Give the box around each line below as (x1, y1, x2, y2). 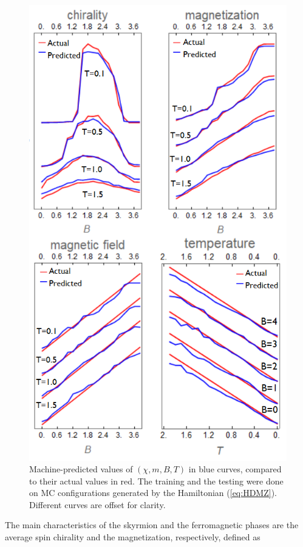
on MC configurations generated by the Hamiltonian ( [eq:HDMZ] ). (29, 486, 277, 499)
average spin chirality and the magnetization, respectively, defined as (5, 531, 260, 543)
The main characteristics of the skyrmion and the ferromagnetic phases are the (5, 518, 299, 531)
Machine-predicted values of (29, 463, 133, 475)
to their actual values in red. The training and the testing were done (29, 474, 284, 487)
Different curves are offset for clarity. (29, 498, 166, 511)
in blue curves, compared (188, 463, 282, 475)
